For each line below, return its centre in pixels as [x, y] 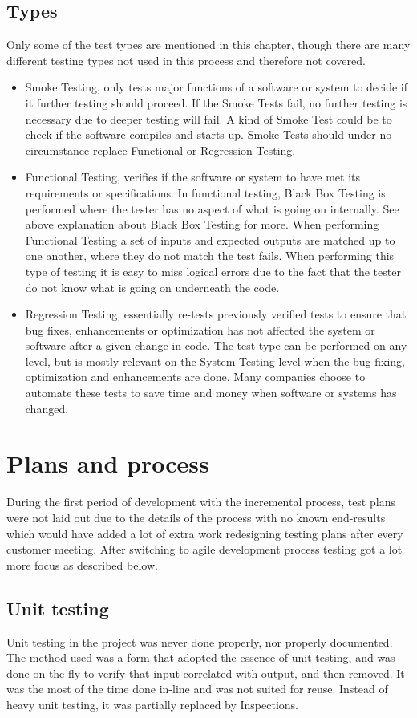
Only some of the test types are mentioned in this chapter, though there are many [208, 45]
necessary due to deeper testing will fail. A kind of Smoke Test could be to [208, 118]
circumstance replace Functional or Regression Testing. [160, 150]
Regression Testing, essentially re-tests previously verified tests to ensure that [216, 314]
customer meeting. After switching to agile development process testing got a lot [204, 549]
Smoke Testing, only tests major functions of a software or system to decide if [217, 87]
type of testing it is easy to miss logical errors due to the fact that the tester [213, 271]
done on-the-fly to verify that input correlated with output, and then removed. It [206, 673]
